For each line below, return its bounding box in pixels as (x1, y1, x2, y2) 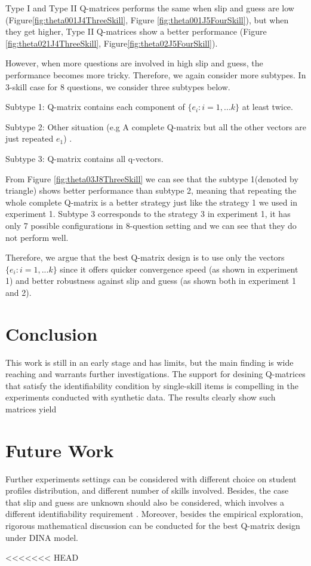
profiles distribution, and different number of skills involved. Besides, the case (5, 484, 289, 497)
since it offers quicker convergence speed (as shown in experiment (60, 262, 298, 275)
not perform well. (5, 231, 69, 243)
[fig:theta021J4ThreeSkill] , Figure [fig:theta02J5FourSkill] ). (5, 36, 218, 49)
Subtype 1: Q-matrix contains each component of (5, 100, 185, 113)
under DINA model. (5, 531, 78, 543)
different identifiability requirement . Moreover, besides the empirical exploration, (5, 507, 303, 520)
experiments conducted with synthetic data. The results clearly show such (5, 391, 276, 403)
